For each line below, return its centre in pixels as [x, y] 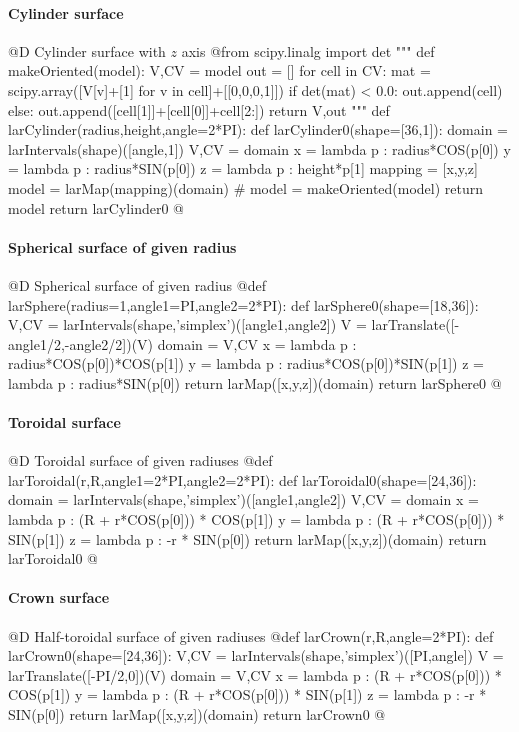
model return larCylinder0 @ [96, 207]
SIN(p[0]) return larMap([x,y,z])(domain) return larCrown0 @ [197, 714]
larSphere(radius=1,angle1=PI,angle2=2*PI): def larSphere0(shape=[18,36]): [243, 304]
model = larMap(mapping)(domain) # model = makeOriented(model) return [246, 187]
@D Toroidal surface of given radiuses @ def [140, 460]
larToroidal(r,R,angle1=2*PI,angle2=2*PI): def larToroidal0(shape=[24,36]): [242, 479]
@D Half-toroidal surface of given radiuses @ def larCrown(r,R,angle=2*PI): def [251, 635]
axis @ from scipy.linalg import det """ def [308, 50]
